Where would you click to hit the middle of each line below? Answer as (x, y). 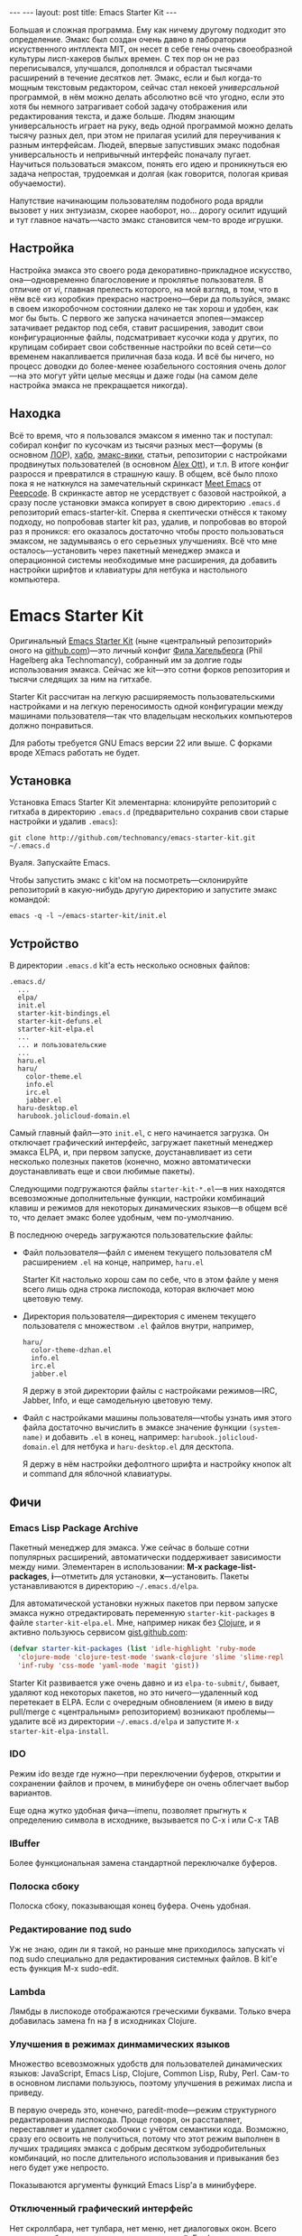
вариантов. (31, 1793)
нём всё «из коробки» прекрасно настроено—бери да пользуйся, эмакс (150, 299)
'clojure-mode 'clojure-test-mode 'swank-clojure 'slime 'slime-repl (151, 1657)
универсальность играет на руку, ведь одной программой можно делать (151, 125)
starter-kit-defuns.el (60, 1022)
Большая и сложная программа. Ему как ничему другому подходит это (148, 30)
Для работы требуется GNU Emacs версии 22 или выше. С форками (141, 743)
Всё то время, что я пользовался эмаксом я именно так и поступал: (141, 435)
